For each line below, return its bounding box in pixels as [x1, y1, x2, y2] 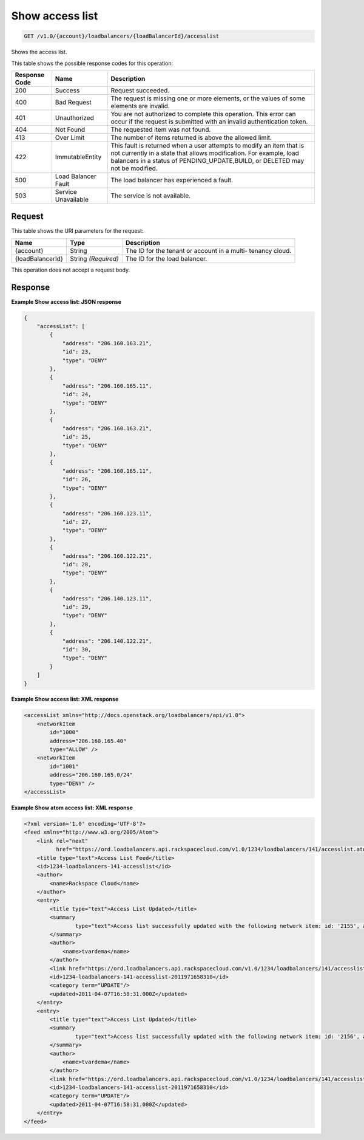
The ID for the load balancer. [125, 254, 207, 263]
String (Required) [70, 254, 120, 263]
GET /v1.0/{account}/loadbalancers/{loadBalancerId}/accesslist [24, 33, 220, 39]
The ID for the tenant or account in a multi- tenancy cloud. [125, 246, 292, 255]
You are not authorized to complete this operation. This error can [110, 109, 296, 118]
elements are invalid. [110, 101, 170, 110]
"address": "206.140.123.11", [62, 595, 152, 602]
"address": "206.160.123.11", [62, 510, 152, 517]
